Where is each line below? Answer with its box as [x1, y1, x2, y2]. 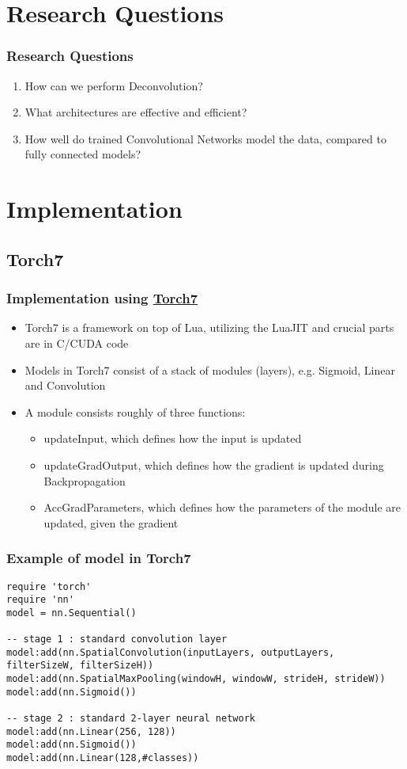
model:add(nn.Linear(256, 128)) [6, 725, 176, 737]
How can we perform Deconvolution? [24, 77, 203, 93]
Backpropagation [43, 472, 126, 489]
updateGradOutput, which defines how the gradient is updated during [43, 456, 384, 473]
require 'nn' [6, 594, 74, 606]
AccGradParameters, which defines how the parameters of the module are [43, 499, 401, 516]
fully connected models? [24, 146, 141, 162]
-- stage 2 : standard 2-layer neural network [6, 713, 255, 725]
